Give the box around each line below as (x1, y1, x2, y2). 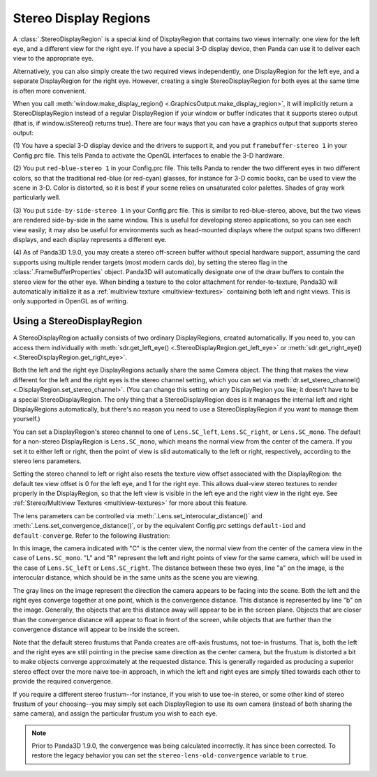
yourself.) (13, 415, 41, 423)
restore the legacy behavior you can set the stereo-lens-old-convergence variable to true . (31, 751, 309, 760)
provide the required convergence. (13, 677, 113, 686)
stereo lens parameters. (13, 457, 82, 465)
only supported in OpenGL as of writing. (13, 297, 128, 305)
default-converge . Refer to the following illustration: (13, 531, 170, 540)
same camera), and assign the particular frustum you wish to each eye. (13, 709, 218, 718)
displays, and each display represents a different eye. (13, 235, 167, 243)
